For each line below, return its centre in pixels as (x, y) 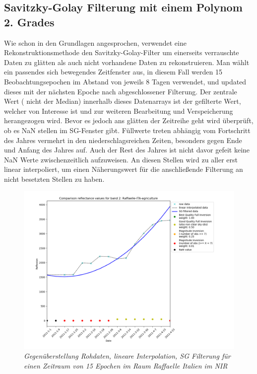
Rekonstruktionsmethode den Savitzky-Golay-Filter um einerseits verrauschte (122, 52)
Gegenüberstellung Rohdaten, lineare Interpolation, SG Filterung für (127, 356)
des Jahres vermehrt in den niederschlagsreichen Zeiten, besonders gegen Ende (123, 140)
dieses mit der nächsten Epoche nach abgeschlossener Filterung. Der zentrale (121, 91)
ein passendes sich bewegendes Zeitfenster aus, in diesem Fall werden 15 (113, 72)
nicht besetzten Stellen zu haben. (54, 179)
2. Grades (29, 22)
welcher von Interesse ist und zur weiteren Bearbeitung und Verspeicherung (119, 111)
